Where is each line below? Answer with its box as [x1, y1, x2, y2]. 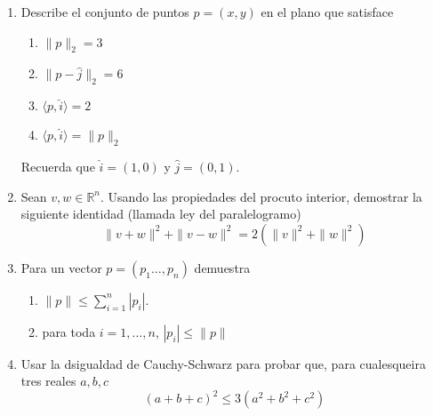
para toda [42, 322, 96, 340]
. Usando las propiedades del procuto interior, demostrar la [100, 187, 422, 205]
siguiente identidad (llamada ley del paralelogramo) [20, 204, 301, 223]
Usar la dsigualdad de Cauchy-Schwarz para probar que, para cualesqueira [20, 354, 426, 372]
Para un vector [20, 258, 102, 276]
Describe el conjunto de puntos [20, 3, 189, 20]
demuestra [194, 258, 251, 276]
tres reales [20, 372, 76, 390]
